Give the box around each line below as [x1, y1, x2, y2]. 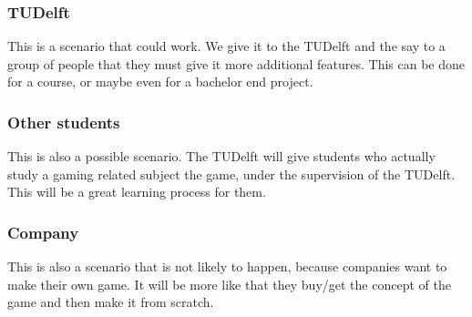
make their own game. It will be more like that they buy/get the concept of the [7, 274, 451, 293]
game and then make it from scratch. [7, 292, 214, 312]
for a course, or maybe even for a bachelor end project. [7, 72, 313, 91]
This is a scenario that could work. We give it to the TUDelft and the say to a [7, 36, 446, 56]
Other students [7, 110, 120, 133]
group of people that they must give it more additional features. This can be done [7, 54, 466, 73]
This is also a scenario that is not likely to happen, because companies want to [7, 257, 447, 276]
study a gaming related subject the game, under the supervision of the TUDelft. [7, 164, 456, 183]
